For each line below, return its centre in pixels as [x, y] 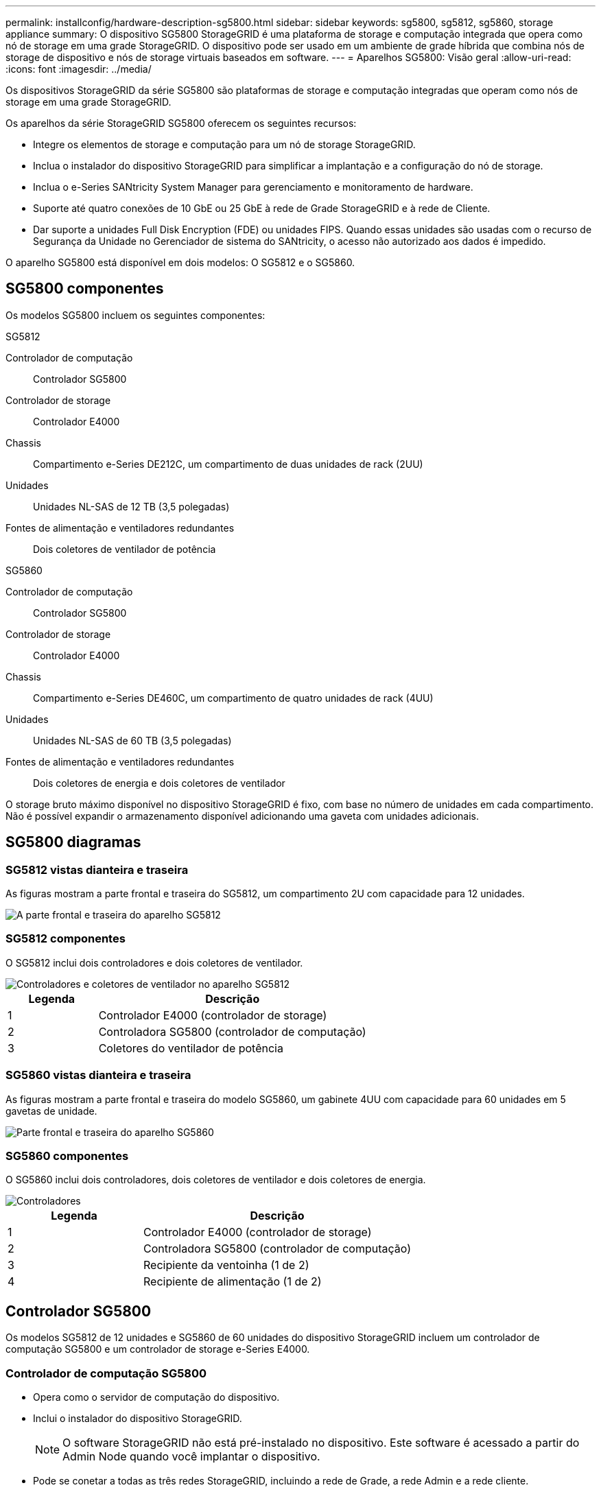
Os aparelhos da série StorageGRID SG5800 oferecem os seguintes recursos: [181, 123]
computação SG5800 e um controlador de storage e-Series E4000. [158, 1349]
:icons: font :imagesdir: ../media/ [79, 69]
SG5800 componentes [85, 289]
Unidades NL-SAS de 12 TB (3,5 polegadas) [131, 506]
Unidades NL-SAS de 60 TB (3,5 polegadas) [132, 740]
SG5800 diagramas [73, 842]
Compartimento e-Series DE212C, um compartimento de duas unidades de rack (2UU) [228, 464]
